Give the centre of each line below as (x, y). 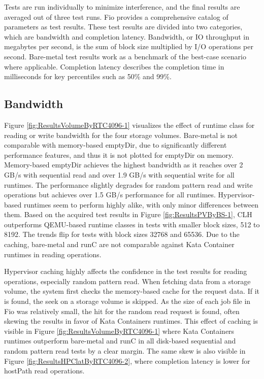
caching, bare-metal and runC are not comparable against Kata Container (119, 244)
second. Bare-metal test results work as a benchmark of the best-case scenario (125, 56)
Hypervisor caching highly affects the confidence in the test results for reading (126, 271)
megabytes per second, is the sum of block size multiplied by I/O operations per (129, 46)
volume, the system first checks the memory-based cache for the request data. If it (132, 291)
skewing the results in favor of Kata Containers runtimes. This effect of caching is (131, 321)
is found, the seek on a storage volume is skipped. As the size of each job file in (127, 301)
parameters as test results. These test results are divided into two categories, (123, 27)
